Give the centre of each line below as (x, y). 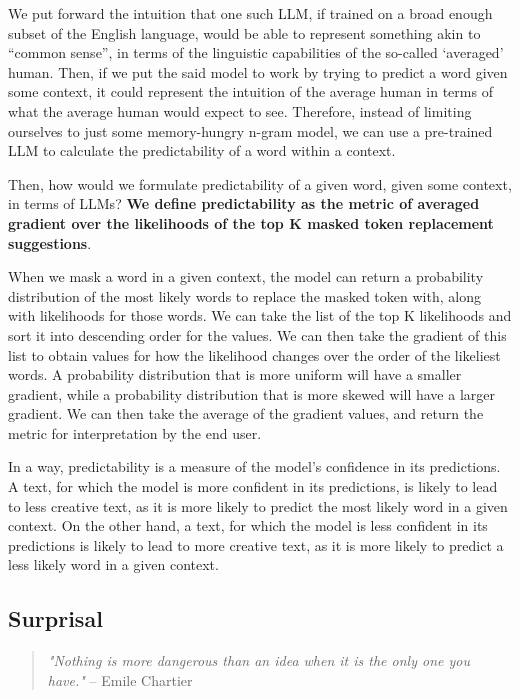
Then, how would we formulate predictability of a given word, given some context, (260, 183)
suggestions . (50, 242)
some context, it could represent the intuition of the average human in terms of (250, 91)
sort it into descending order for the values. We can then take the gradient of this (257, 334)
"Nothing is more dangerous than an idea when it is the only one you (258, 660)
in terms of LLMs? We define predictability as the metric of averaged (244, 203)
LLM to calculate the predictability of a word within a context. (202, 150)
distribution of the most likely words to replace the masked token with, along (244, 295)
